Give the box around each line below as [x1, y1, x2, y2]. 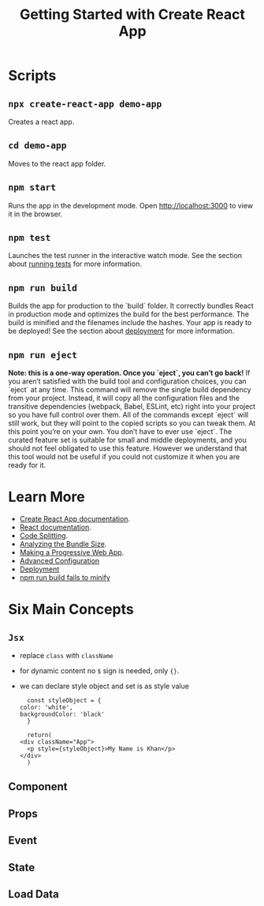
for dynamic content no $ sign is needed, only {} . [19, 666, 180, 676]
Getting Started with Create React [19, 6, 246, 24]
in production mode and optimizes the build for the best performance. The [8, 309, 250, 319]
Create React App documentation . [19, 515, 131, 523]
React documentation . [19, 522, 92, 532]
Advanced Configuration [19, 556, 100, 565]
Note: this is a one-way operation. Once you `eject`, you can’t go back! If [8, 369, 251, 378]
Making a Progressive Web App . [19, 548, 125, 557]
